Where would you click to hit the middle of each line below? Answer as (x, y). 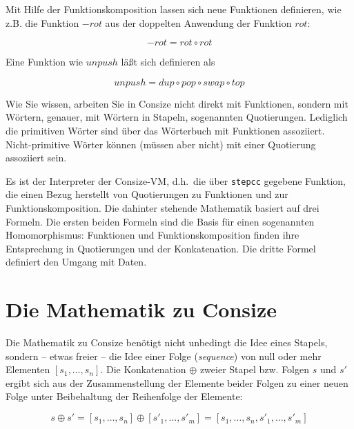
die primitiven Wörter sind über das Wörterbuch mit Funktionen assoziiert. (165, 130)
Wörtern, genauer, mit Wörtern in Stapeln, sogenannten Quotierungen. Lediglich (177, 117)
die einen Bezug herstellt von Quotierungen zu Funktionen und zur (147, 194)
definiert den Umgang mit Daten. (76, 262)
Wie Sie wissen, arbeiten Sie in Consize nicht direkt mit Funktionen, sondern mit (177, 103)
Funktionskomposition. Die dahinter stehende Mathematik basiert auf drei (163, 208)
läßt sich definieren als (168, 62)
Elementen (28, 369)
